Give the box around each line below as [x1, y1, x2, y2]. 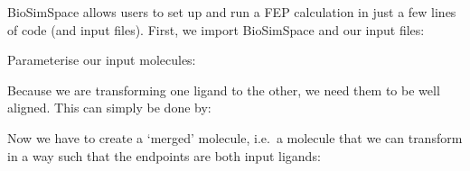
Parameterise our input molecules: [7, 50, 196, 69]
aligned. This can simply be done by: [7, 98, 211, 117]
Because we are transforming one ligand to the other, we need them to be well [7, 80, 440, 99]
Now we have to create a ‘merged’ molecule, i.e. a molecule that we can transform [7, 128, 463, 147]
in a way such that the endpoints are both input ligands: [7, 146, 321, 165]
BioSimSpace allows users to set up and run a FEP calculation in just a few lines [7, 3, 456, 21]
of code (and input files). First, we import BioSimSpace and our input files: [7, 20, 425, 39]
